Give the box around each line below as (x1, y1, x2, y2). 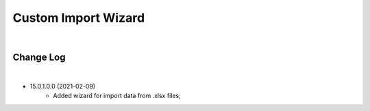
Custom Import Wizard (12, 10, 145, 25)
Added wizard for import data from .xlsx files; (53, 92, 181, 100)
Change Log (12, 52, 66, 63)
